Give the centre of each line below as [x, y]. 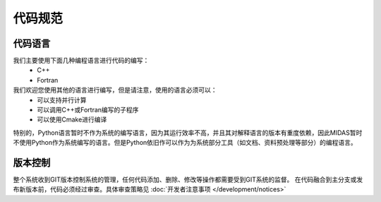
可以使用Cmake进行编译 [72, 119]
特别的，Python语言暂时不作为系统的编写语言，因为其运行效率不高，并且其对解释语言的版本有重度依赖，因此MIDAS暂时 [188, 132]
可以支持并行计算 [62, 100]
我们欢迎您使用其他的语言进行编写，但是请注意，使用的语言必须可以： [115, 90]
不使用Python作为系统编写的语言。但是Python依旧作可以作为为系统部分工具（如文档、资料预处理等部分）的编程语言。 [185, 143]
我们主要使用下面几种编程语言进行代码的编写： [81, 61]
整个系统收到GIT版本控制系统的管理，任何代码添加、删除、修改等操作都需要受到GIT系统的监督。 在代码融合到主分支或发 [188, 179]
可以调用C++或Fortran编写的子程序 [88, 110]
